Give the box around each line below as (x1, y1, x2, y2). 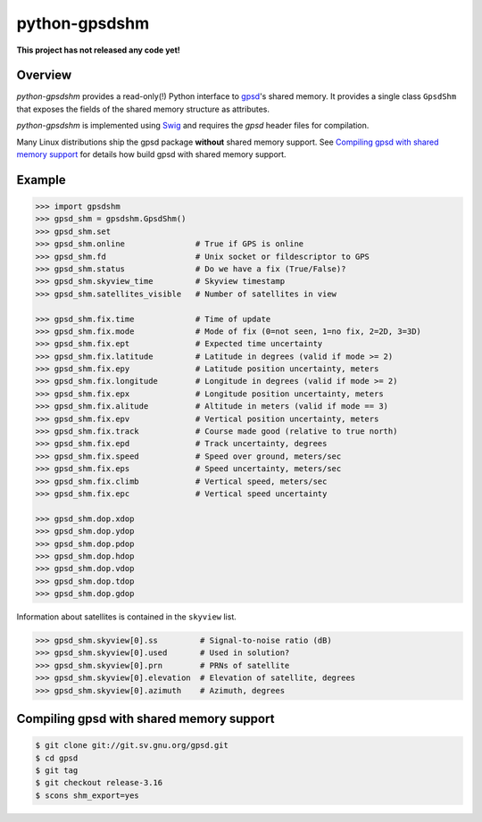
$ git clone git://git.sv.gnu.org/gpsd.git (35, 741, 229, 751)
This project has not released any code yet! (16, 45, 180, 55)
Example (16, 172, 66, 187)
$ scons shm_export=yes (35, 790, 140, 801)
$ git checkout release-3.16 (35, 777, 163, 788)
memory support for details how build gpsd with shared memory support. (16, 149, 287, 160)
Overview (16, 68, 72, 83)
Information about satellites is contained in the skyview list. (16, 611, 237, 622)
